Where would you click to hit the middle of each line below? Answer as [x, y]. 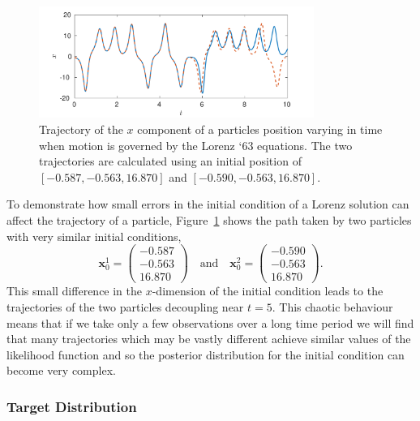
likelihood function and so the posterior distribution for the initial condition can [206, 354]
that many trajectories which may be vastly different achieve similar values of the [209, 339]
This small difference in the [75, 291]
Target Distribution [72, 406]
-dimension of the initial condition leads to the [268, 291]
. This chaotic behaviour [332, 306]
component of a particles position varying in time [260, 129]
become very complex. [61, 370]
